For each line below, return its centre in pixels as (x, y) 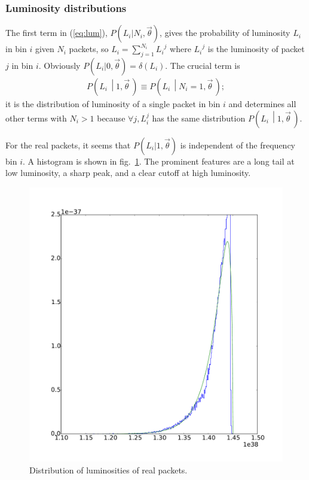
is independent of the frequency (238, 145)
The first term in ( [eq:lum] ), (56, 33)
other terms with (36, 118)
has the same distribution (199, 118)
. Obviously (59, 66)
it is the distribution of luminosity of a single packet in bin (113, 104)
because (111, 118)
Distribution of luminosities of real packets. (108, 470)
